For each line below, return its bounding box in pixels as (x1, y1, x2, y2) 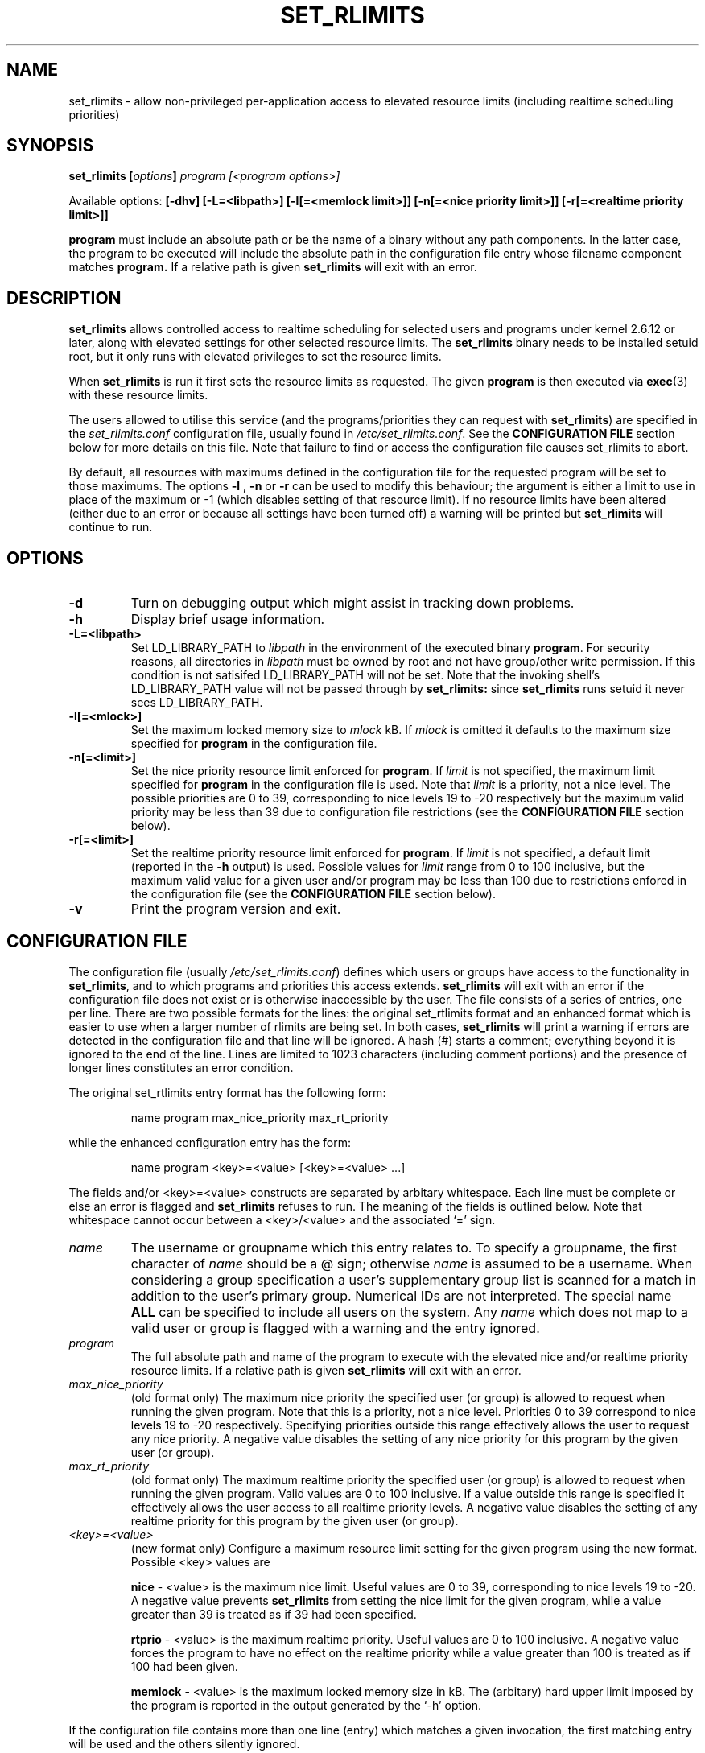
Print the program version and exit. (130, 901, 341, 918)
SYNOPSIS (6, 135, 94, 156)
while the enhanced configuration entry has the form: (68, 1135, 351, 1149)
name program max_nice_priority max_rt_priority (130, 1110, 389, 1124)
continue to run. (68, 520, 153, 534)
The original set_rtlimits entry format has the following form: (68, 1085, 386, 1099)
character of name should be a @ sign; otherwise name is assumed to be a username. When (130, 1255, 693, 1272)
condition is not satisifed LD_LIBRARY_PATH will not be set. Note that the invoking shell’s (130, 668, 600, 683)
